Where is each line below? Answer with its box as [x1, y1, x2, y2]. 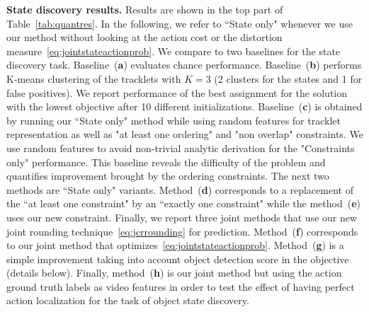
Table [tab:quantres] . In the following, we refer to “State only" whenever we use [6, 16, 353, 30]
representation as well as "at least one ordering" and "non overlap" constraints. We [6, 127, 363, 141]
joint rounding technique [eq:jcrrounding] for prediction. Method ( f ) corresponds [6, 224, 358, 238]
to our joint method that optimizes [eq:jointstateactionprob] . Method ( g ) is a [6, 238, 344, 253]
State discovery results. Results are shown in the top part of [6, 2, 283, 16]
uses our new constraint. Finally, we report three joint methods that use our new [6, 209, 358, 224]
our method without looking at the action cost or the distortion [6, 30, 283, 45]
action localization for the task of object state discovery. [6, 293, 249, 308]
